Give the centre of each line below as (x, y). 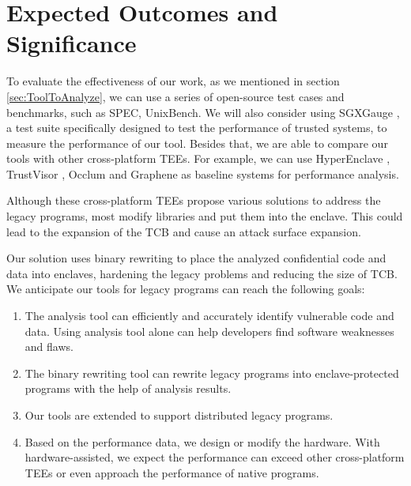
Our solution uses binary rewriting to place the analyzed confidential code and (196, 258)
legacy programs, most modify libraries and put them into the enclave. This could (205, 216)
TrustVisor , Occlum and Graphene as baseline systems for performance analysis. (203, 173)
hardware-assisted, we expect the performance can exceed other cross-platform (215, 457)
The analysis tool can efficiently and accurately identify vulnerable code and (209, 316)
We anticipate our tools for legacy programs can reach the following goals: (186, 289)
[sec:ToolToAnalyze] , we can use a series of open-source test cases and (175, 96)
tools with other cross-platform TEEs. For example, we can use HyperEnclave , (198, 158)
